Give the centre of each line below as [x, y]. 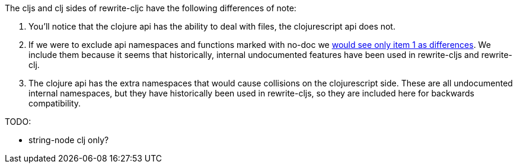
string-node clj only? [69, 140]
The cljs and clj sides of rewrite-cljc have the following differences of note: [151, 8]
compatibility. [55, 103]
